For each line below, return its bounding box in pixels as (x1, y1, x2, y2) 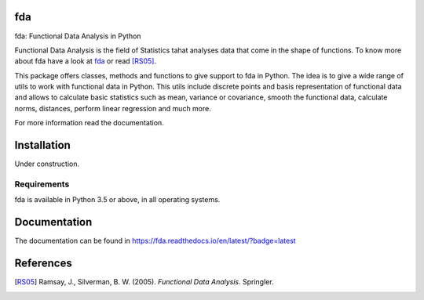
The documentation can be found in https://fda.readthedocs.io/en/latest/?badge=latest (14, 236, 296, 246)
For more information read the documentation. (14, 118, 164, 128)
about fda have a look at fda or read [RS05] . (14, 56, 157, 66)
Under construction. (14, 159, 80, 168)
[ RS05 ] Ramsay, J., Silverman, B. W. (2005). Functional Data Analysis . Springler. (14, 277, 274, 287)
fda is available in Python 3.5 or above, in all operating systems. (14, 195, 221, 204)
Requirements (14, 179, 70, 190)
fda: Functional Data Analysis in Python (14, 31, 141, 41)
